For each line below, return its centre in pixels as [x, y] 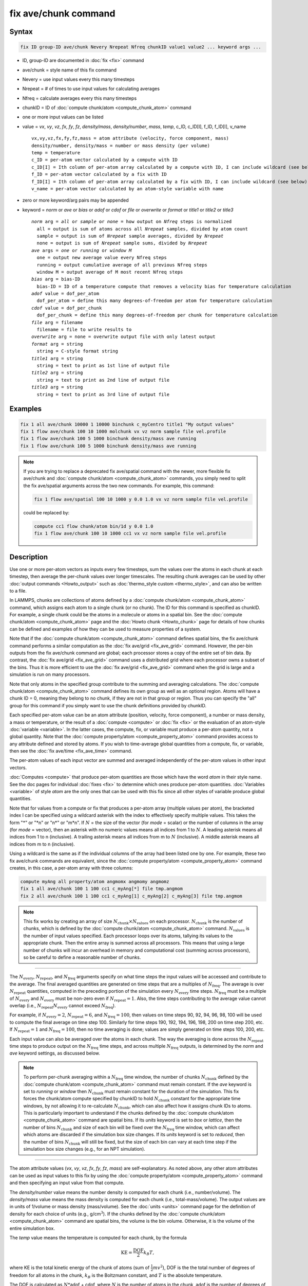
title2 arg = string [57, 373]
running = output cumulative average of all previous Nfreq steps [122, 265]
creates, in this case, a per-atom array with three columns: [71, 868]
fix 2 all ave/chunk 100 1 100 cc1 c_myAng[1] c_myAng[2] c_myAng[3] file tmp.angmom [131, 896]
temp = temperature [56, 153]
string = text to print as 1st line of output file [103, 365]
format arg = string [57, 344]
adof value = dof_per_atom [65, 294]
